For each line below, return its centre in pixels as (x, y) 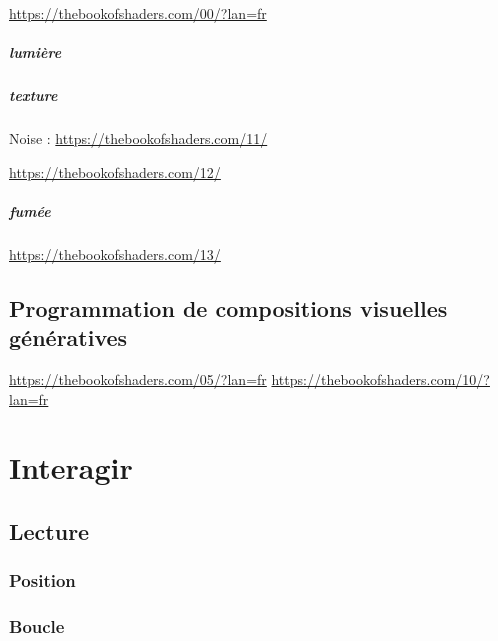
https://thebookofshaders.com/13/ (115, 253)
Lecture (49, 531)
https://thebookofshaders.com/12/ (115, 171)
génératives (68, 337)
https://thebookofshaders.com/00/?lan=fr (138, 13)
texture (33, 95)
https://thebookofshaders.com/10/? (380, 379)
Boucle (37, 626)
